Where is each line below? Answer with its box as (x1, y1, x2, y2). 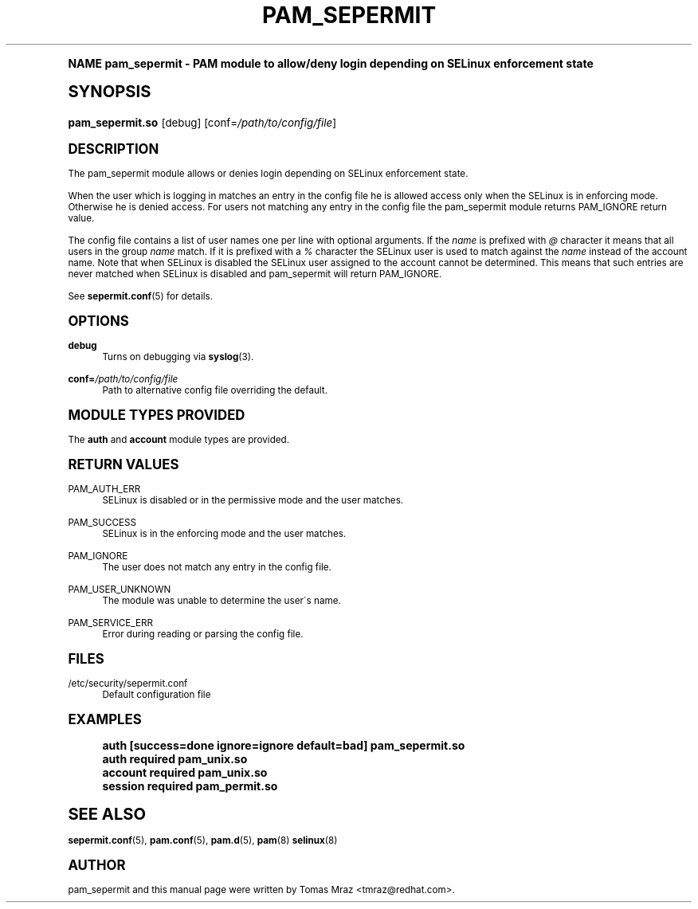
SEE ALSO (68, 803, 147, 824)
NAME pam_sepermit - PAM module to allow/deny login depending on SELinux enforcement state (68, 56, 594, 70)
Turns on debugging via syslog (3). (102, 351, 254, 362)
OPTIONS (68, 312, 129, 329)
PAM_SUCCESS (68, 516, 137, 528)
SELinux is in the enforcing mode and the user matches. (102, 527, 347, 539)
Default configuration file (102, 688, 211, 700)
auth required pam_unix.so (102, 751, 248, 766)
